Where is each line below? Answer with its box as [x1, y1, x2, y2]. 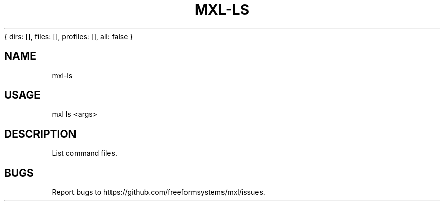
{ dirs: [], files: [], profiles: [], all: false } [4, 32, 133, 41]
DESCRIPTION [4, 127, 77, 140]
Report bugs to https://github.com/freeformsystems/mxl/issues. [52, 188, 265, 197]
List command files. [52, 149, 117, 158]
